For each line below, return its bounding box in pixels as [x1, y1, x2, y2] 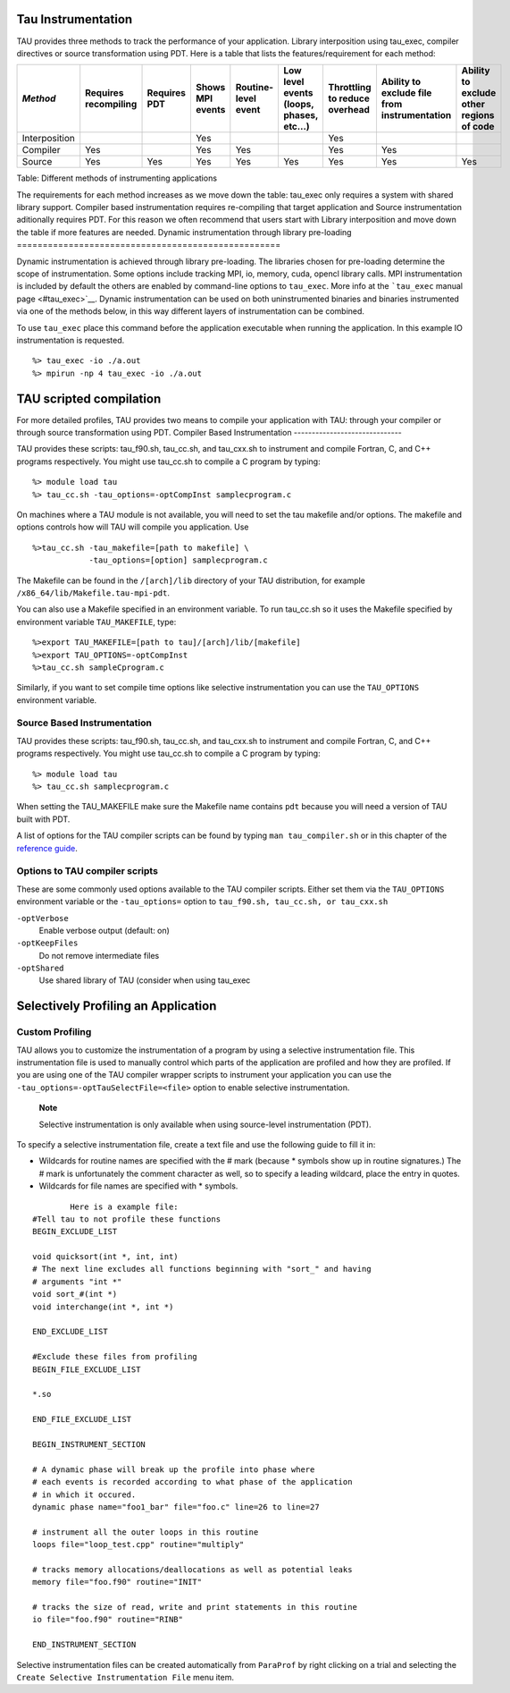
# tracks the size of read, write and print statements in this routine [32, 1602, 357, 1613]
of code [461, 121, 495, 133]
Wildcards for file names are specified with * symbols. [38, 1181, 238, 1191]
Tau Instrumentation [16, 12, 133, 27]
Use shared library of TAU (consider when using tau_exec [38, 975, 251, 986]
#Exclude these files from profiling [32, 1351, 198, 1362]
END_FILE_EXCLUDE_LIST [32, 1414, 132, 1425]
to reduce [327, 92, 370, 105]
